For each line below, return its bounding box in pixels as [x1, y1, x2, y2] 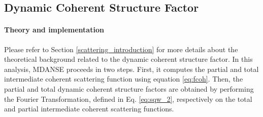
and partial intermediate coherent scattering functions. [4, 103, 174, 114]
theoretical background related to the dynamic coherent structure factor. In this [4, 54, 253, 64]
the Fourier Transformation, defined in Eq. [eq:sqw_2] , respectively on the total [4, 93, 252, 104]
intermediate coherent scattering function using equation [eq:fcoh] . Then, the [4, 73, 243, 84]
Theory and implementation [4, 24, 104, 35]
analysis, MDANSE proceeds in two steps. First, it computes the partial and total [4, 63, 259, 74]
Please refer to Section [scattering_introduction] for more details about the [4, 44, 238, 54]
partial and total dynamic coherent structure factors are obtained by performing [4, 83, 254, 94]
